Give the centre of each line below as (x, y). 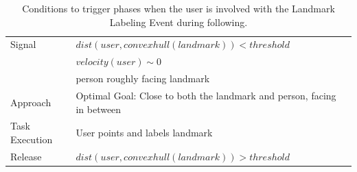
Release (26, 156)
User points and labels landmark (144, 133)
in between (99, 109)
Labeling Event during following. (178, 22)
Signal (23, 44)
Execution (32, 139)
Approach (31, 102)
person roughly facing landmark (143, 78)
